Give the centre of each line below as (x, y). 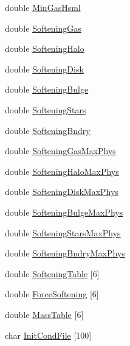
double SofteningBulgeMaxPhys (64, 212)
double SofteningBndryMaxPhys (65, 253)
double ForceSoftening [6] (52, 294)
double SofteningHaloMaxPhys (62, 171)
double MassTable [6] (44, 314)
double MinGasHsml (43, 7)
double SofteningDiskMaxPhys (62, 192)
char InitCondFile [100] (48, 335)
